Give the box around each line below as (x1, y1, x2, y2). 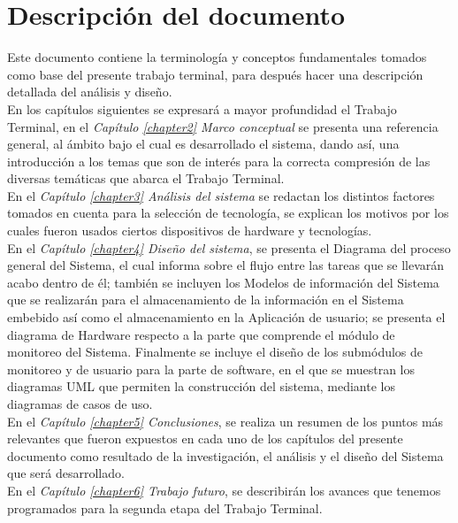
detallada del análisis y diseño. (7, 82, 172, 101)
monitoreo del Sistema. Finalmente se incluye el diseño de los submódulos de (7, 342, 424, 361)
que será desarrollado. (7, 464, 125, 482)
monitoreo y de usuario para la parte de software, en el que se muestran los (7, 359, 416, 378)
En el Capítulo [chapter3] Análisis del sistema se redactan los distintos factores (7, 186, 435, 204)
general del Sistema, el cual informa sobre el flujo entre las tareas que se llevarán (7, 256, 445, 274)
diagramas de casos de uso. (7, 395, 153, 412)
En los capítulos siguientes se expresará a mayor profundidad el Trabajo (7, 99, 397, 118)
